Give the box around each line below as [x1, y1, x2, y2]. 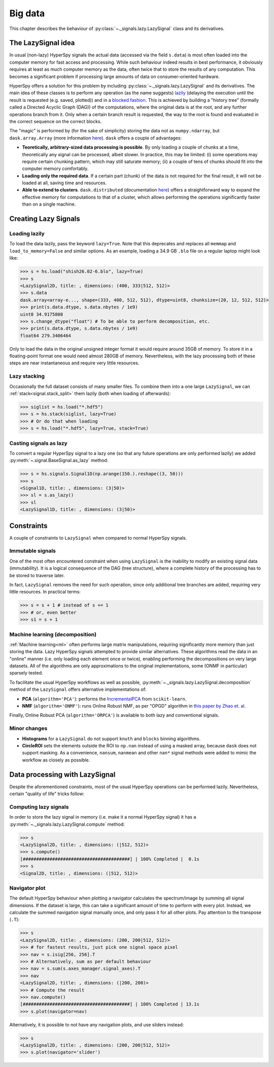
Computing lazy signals [9, 803, 69, 810]
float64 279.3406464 [20, 332, 71, 339]
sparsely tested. [9, 670, 43, 676]
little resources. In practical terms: [9, 588, 81, 595]
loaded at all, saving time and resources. [22, 180, 107, 186]
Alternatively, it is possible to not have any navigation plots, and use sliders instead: [9, 1021, 184, 1028]
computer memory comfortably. [22, 165, 89, 172]
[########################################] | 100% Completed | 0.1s [20, 856, 200, 862]
